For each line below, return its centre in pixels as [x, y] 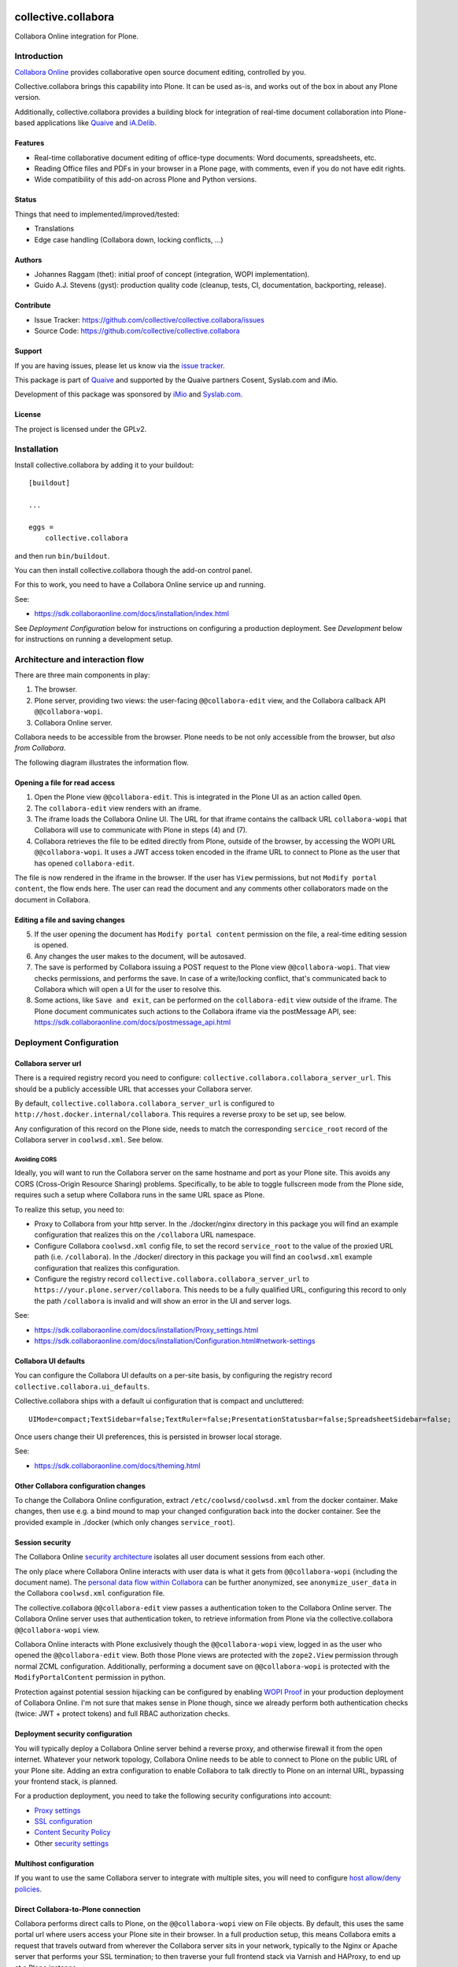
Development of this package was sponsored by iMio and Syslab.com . [129, 394]
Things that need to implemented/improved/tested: [97, 214]
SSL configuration [63, 1821]
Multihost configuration [54, 1863]
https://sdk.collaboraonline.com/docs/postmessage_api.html [133, 1022]
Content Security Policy [72, 1832]
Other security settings [72, 1843]
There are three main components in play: [82, 675]
